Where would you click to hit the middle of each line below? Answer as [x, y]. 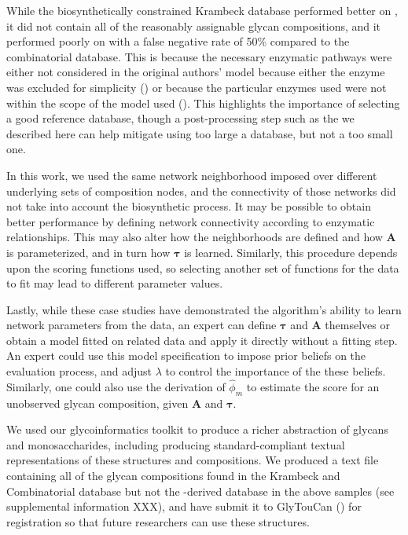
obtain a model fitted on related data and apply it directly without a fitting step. [202, 340]
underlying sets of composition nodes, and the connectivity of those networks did [201, 191]
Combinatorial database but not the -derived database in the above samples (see [200, 491]
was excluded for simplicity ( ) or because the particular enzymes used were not [197, 87]
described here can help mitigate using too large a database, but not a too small [200, 133]
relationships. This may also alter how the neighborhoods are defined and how [195, 237]
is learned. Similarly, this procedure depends [291, 252]
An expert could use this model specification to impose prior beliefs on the [186, 355]
